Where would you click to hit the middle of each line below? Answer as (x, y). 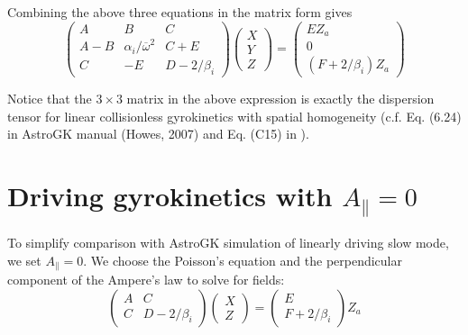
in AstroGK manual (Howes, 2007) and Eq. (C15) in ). (158, 134)
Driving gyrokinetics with (170, 196)
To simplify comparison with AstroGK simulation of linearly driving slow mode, (228, 242)
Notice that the (50, 99)
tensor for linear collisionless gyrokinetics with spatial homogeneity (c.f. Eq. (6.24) (234, 116)
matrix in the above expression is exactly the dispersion (280, 99)
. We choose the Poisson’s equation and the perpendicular (243, 260)
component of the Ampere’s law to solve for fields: (146, 279)
